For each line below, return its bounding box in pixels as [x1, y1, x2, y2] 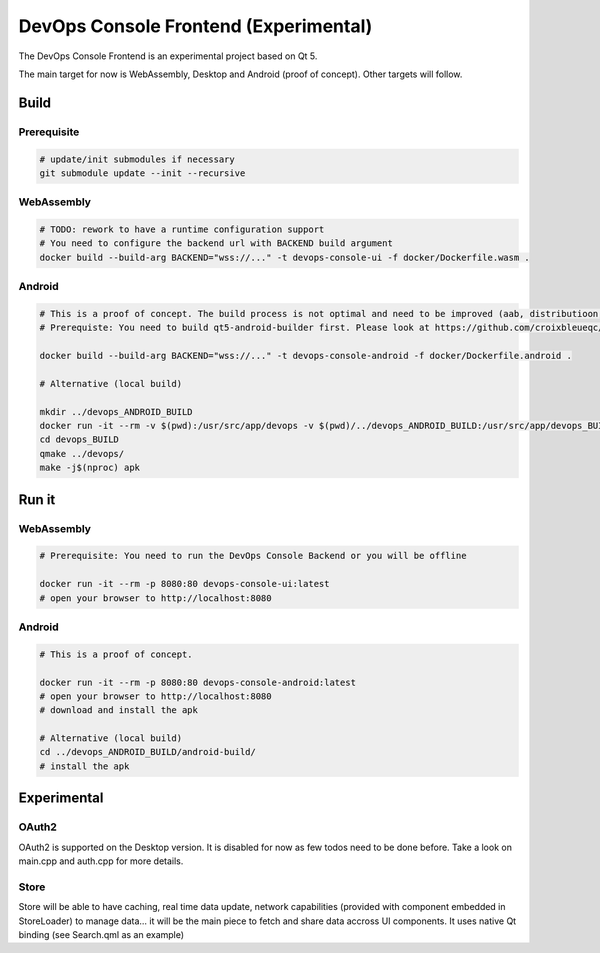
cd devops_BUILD [39, 434, 120, 445]
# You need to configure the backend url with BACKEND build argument [39, 238, 394, 249]
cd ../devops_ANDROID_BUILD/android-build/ [39, 746, 257, 758]
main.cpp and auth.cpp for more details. [18, 855, 184, 867]
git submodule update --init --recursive [39, 167, 246, 179]
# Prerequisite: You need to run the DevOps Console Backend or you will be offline [39, 550, 467, 562]
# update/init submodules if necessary [39, 153, 235, 165]
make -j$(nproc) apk [39, 462, 140, 474]
